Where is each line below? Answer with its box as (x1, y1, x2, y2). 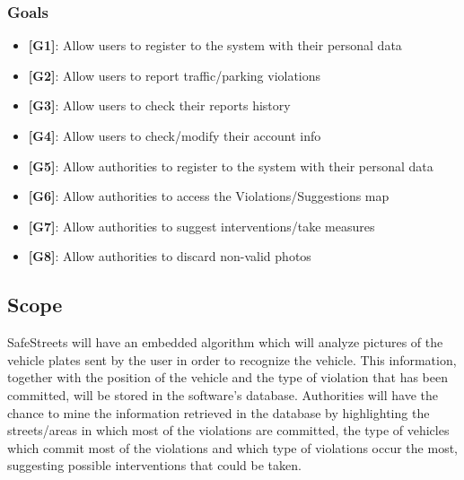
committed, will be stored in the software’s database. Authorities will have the (7, 385, 438, 404)
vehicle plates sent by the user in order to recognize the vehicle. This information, (7, 350, 457, 369)
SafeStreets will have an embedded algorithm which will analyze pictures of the (7, 333, 443, 352)
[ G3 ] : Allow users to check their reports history (28, 96, 291, 115)
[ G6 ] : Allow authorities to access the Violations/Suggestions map (28, 187, 390, 205)
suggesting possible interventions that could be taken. (7, 456, 302, 475)
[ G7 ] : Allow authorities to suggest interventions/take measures (28, 216, 375, 235)
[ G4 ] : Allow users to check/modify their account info (28, 127, 321, 144)
